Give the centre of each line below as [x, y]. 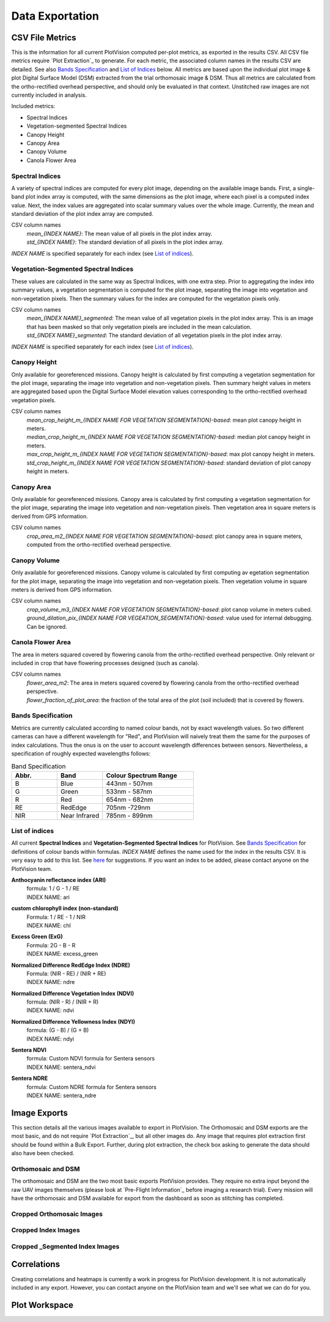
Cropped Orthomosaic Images [57, 1214]
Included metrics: [33, 106]
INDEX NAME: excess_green [62, 954]
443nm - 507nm [129, 784]
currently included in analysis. [49, 95]
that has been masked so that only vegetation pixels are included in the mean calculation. [139, 326]
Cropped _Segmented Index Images [65, 1246]
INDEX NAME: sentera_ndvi [61, 1067]
